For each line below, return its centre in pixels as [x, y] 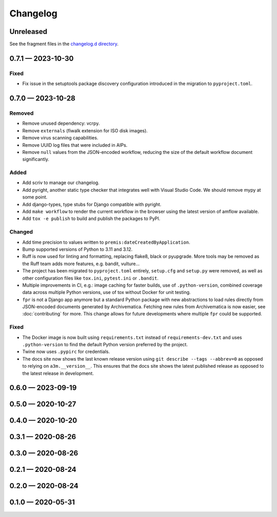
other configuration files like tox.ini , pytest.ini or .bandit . [91, 278]
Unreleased [28, 32]
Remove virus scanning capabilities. [60, 138]
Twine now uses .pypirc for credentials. [66, 352]
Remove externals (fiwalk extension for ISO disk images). [85, 130]
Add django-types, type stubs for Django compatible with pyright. [92, 204]
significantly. [36, 160]
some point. [35, 197]
